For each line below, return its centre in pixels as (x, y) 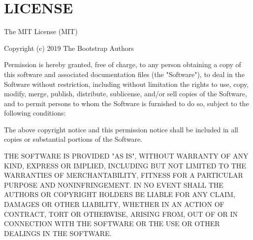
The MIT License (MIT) (41, 31)
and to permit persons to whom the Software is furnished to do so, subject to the (126, 103)
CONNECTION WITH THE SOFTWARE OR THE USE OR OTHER (112, 223)
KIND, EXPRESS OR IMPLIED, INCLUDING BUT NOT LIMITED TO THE (125, 165)
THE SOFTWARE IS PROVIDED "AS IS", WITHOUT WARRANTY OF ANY (126, 156)
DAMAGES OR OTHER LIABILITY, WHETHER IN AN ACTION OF (114, 204)
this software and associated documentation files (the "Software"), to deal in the (124, 74)
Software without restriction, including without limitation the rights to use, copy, (126, 84)
